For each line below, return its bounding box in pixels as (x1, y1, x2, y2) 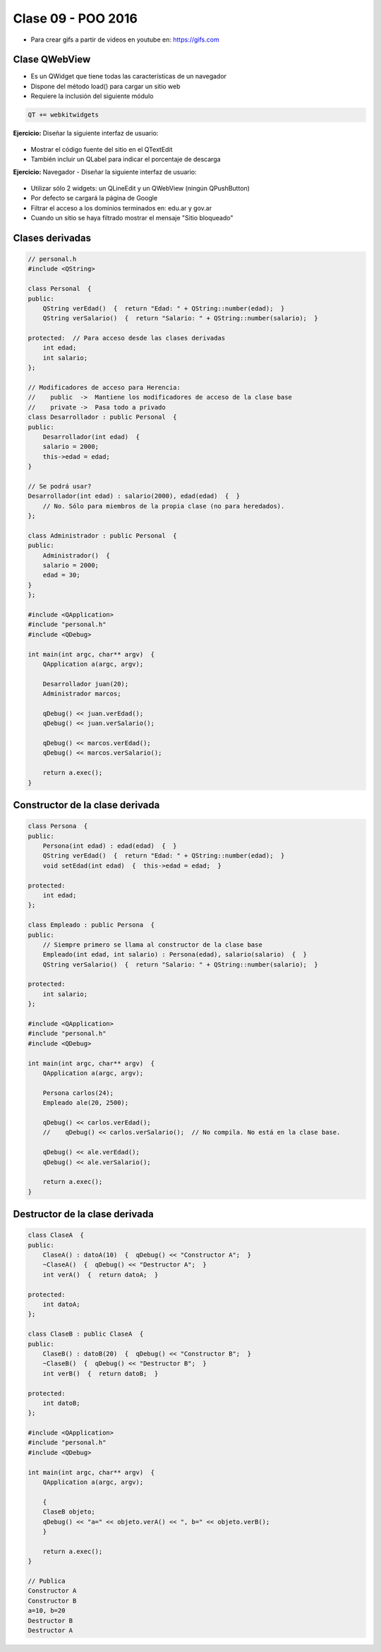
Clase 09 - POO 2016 (13, 11, 138, 26)
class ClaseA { (28, 1231, 85, 1239)
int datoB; (42, 1399, 80, 1407)
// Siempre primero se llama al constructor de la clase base (42, 940, 262, 949)
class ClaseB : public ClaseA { (28, 1330, 144, 1338)
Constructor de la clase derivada (13, 799, 160, 811)
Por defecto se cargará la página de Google (30, 194, 158, 203)
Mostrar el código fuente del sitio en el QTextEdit (30, 145, 173, 153)
